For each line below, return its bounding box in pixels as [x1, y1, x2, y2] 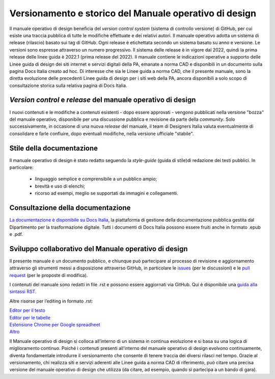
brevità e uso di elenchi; [35, 183, 86, 189]
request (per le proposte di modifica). [9, 272, 88, 278]
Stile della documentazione [9, 144, 98, 152]
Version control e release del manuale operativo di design [9, 96, 196, 104]
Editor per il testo [9, 307, 45, 313]
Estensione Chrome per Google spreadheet [9, 321, 100, 328]
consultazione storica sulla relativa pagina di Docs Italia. [9, 82, 127, 89]
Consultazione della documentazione [9, 204, 131, 212]
